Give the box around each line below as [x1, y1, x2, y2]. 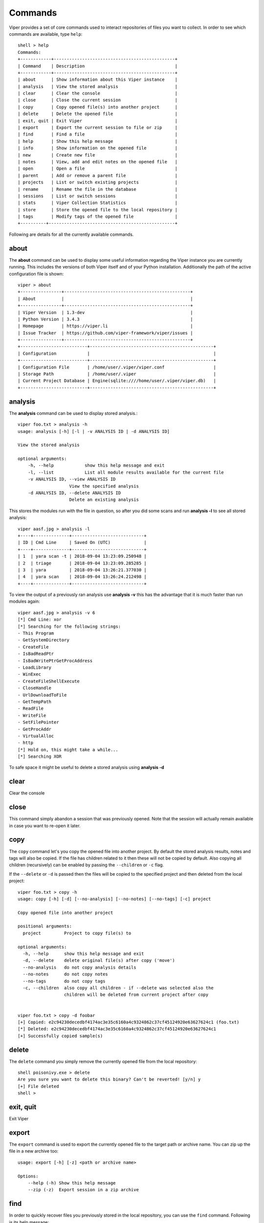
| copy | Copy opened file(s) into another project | [18, 104, 178, 110]
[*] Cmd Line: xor [18, 617, 62, 622]
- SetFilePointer [18, 720, 59, 725]
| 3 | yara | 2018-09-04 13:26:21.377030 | [18, 567, 147, 572]
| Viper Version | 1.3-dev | [18, 310, 193, 315]
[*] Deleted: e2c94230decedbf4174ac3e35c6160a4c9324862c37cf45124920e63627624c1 [18, 1026, 217, 1032]
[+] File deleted [18, 1084, 59, 1089]
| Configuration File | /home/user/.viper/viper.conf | [18, 364, 217, 370]
